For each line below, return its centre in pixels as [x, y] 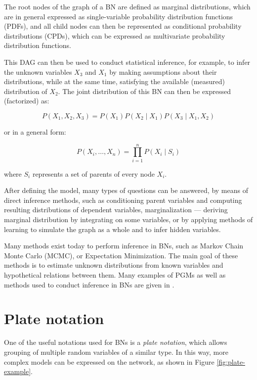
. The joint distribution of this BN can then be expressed [145, 91]
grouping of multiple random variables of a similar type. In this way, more [116, 352]
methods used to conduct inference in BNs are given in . [89, 284]
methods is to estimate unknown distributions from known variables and [114, 265]
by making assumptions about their [163, 71]
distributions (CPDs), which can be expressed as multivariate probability [115, 35]
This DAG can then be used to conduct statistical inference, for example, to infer [127, 62]
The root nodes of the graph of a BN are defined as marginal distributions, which [127, 6]
